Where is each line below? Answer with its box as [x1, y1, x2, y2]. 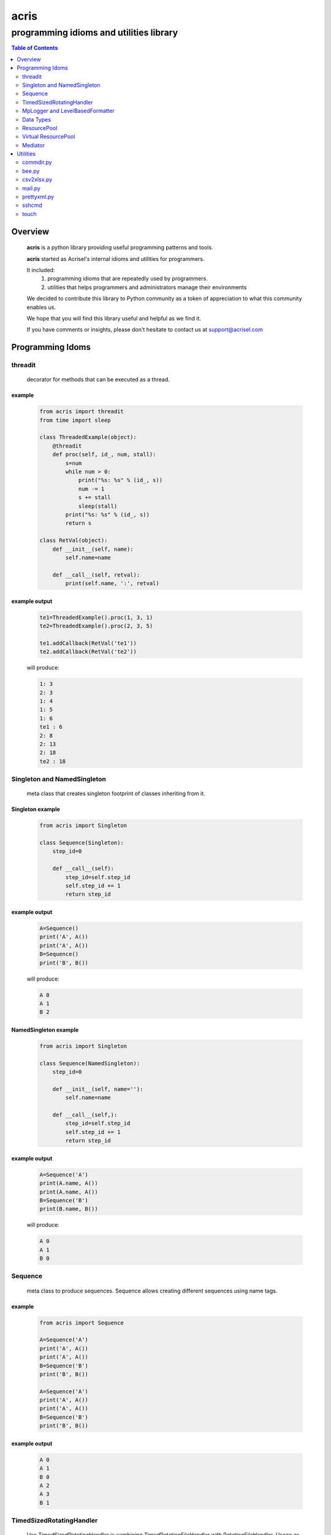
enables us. [26, 303, 56, 311]
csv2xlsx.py [22, 176, 53, 184]
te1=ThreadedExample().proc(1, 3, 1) [39, 614, 153, 621]
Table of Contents [11, 44, 58, 52]
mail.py [22, 184, 41, 192]
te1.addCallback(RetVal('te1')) [39, 639, 137, 647]
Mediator [22, 141, 45, 149]
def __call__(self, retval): [52, 571, 140, 578]
